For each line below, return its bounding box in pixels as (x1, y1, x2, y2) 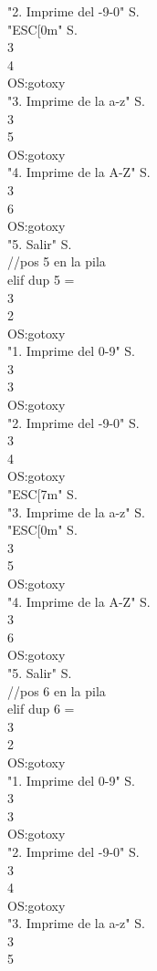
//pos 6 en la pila (7, 681, 106, 700)
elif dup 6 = (7, 699, 75, 718)
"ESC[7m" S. (7, 485, 78, 504)
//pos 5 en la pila (7, 252, 106, 271)
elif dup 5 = (7, 269, 75, 288)
